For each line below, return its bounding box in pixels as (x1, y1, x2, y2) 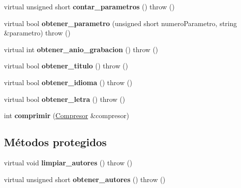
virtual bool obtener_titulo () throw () (4, 61, 128, 71)
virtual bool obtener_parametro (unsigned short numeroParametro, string (4, 18, 237, 28)
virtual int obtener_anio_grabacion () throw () (4, 44, 158, 54)
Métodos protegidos (4, 134, 107, 150)
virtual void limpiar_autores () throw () (4, 157, 132, 167)
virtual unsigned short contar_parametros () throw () (4, 1, 175, 11)
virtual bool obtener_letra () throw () (4, 94, 125, 104)
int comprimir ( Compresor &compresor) (4, 110, 129, 121)
